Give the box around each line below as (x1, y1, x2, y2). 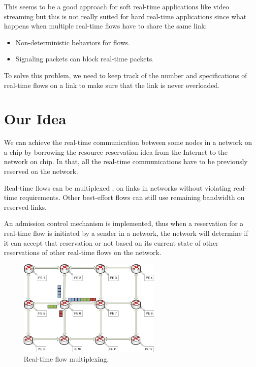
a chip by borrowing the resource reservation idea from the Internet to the (4, 146, 228, 157)
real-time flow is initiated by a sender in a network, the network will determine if (4, 228, 248, 238)
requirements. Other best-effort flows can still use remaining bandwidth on (19, 192, 245, 202)
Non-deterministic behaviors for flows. (15, 37, 130, 47)
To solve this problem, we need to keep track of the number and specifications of (4, 70, 247, 80)
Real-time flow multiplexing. (24, 354, 109, 364)
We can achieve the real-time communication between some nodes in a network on (4, 137, 252, 147)
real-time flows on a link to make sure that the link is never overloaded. (4, 80, 220, 90)
